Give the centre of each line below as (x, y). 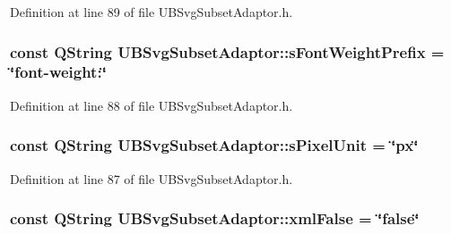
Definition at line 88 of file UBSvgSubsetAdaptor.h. (152, 105)
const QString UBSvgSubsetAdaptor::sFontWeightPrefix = (227, 51)
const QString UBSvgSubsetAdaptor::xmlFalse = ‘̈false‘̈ (215, 218)
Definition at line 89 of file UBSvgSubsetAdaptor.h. (152, 12)
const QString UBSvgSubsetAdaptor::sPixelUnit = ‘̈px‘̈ (214, 145)
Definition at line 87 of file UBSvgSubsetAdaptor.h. (152, 178)
